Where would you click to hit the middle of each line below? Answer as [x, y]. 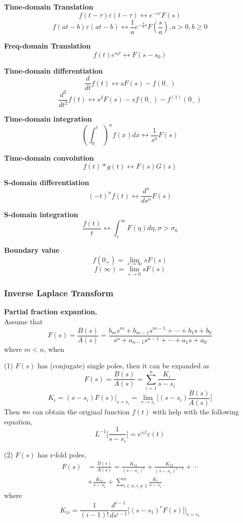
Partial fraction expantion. [51, 312]
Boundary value [32, 250]
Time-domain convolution [49, 158]
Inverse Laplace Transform [59, 293]
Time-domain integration [48, 119]
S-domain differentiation [47, 182]
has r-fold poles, [62, 454]
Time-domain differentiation [53, 70]
